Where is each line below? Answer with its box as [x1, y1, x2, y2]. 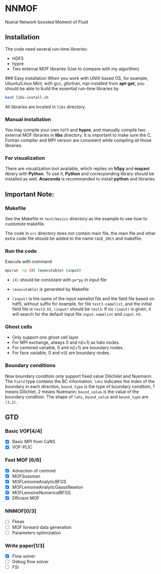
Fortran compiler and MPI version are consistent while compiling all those [5, 137, 152, 143]
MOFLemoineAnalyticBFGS [12, 479, 66, 484]
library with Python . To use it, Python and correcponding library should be [5, 171, 154, 177]
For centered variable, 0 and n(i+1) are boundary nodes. [12, 345, 124, 351]
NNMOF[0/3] [5, 508, 36, 515]
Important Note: [5, 190, 54, 198]
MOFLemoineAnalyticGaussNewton [12, 484, 83, 490]
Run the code [5, 248, 37, 254]
